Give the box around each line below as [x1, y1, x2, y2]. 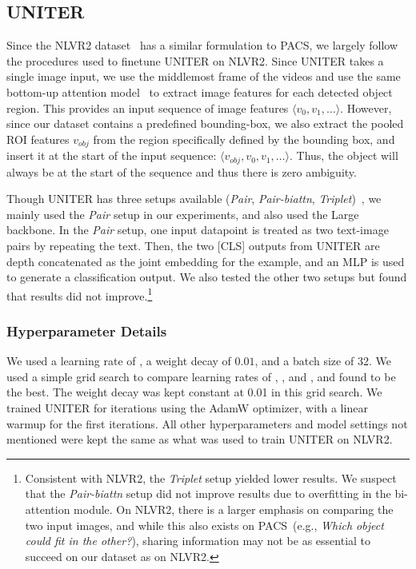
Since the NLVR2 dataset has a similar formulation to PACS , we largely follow [6, 37, 398, 54]
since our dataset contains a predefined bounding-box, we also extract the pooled [6, 115, 404, 132]
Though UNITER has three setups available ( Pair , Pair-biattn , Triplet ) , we [6, 190, 382, 207]
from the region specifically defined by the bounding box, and [93, 130, 395, 147]
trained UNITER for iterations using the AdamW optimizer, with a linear [6, 400, 368, 416]
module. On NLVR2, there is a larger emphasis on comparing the [74, 501, 394, 518]
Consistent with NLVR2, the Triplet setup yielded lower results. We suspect [25, 469, 397, 486]
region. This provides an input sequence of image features [6, 99, 289, 116]
